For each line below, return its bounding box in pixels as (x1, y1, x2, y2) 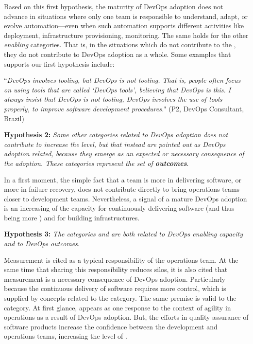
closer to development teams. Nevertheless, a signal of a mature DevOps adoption (4, 193, 247, 203)
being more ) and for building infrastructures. (4, 212, 140, 222)
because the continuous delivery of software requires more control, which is (4, 283, 226, 293)
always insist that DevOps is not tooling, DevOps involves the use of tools (4, 94, 222, 104)
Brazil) (4, 113, 24, 123)
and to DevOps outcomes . (4, 238, 80, 249)
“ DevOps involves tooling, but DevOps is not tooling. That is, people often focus (4, 75, 241, 85)
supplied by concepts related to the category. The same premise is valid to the (4, 293, 236, 303)
